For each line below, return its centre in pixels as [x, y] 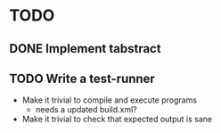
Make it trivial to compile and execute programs [110, 100]
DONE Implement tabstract [86, 49]
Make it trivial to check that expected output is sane [117, 119]
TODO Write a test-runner [82, 78]
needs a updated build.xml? [86, 110]
